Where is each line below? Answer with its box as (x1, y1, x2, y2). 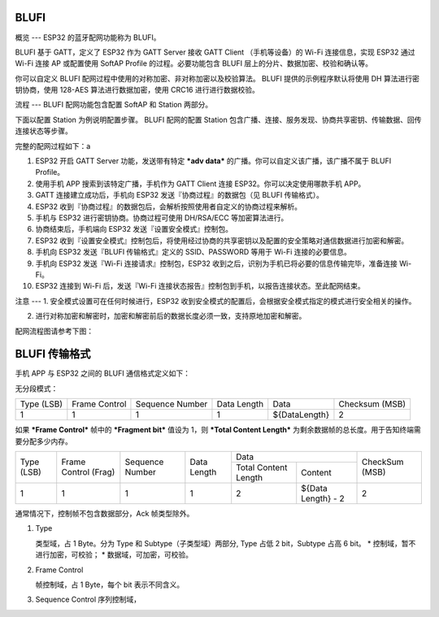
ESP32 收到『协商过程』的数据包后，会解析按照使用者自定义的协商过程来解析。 (35, 202, 302, 211)
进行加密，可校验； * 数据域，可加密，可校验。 (35, 550, 193, 560)
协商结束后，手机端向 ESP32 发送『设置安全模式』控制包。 (35, 224, 233, 234)
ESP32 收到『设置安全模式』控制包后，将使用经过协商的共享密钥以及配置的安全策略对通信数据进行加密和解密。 (35, 236, 409, 245)
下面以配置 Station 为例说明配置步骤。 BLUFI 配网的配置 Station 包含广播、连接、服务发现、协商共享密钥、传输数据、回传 (15, 115, 422, 124)
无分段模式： (15, 383, 59, 393)
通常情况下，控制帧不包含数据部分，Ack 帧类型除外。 (15, 508, 194, 518)
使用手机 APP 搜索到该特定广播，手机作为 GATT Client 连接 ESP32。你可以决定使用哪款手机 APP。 (35, 179, 366, 189)
